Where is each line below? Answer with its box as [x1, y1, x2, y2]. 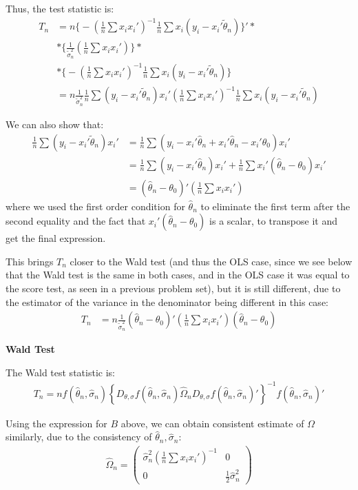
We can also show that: [6, 116, 104, 131]
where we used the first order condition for [6, 198, 185, 213]
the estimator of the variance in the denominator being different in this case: [6, 294, 328, 309]
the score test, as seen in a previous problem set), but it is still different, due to [6, 280, 341, 295]
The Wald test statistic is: [6, 365, 115, 379]
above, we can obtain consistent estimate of [120, 416, 304, 430]
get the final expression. [6, 231, 106, 245]
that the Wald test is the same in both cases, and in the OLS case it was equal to [6, 267, 350, 282]
